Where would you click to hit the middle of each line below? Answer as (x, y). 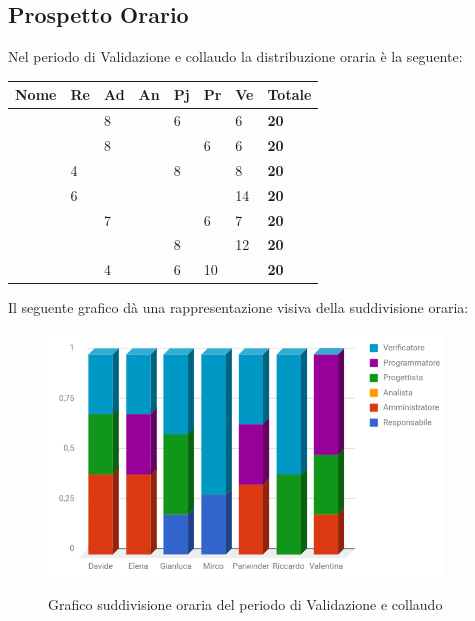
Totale (289, 94)
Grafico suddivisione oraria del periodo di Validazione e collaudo (245, 603)
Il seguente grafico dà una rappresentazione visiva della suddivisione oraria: (238, 307)
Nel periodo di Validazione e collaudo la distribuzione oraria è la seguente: (235, 56)
